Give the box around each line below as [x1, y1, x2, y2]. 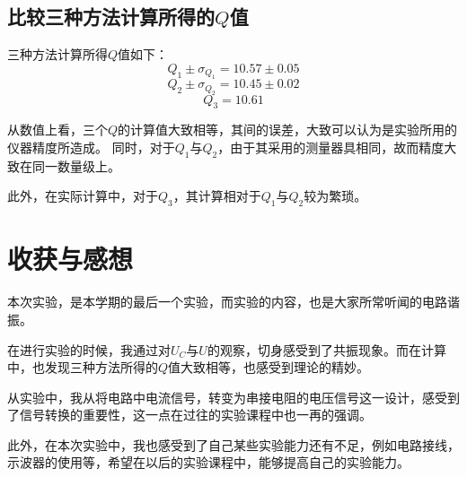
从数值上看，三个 [7, 120, 108, 139]
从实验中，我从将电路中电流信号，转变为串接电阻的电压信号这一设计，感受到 [7, 387, 460, 406]
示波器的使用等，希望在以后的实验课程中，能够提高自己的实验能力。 [7, 453, 410, 472]
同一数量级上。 [31, 156, 120, 175]
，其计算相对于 [172, 186, 261, 205]
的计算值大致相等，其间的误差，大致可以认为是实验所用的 [118, 120, 458, 139]
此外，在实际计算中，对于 [7, 186, 158, 205]
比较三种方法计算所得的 [7, 3, 215, 30]
